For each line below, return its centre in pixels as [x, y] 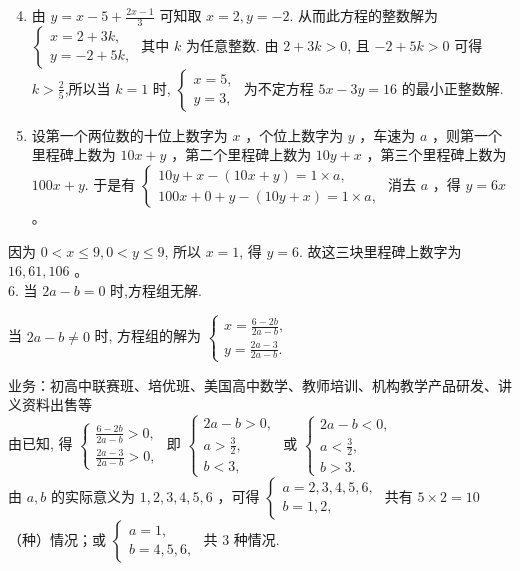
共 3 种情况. [241, 538]
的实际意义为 [92, 495]
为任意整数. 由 [232, 44]
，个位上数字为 [294, 134]
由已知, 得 [40, 443]
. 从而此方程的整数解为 [363, 15]
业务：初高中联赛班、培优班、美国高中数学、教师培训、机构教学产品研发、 [253, 384]
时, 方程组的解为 [148, 335]
